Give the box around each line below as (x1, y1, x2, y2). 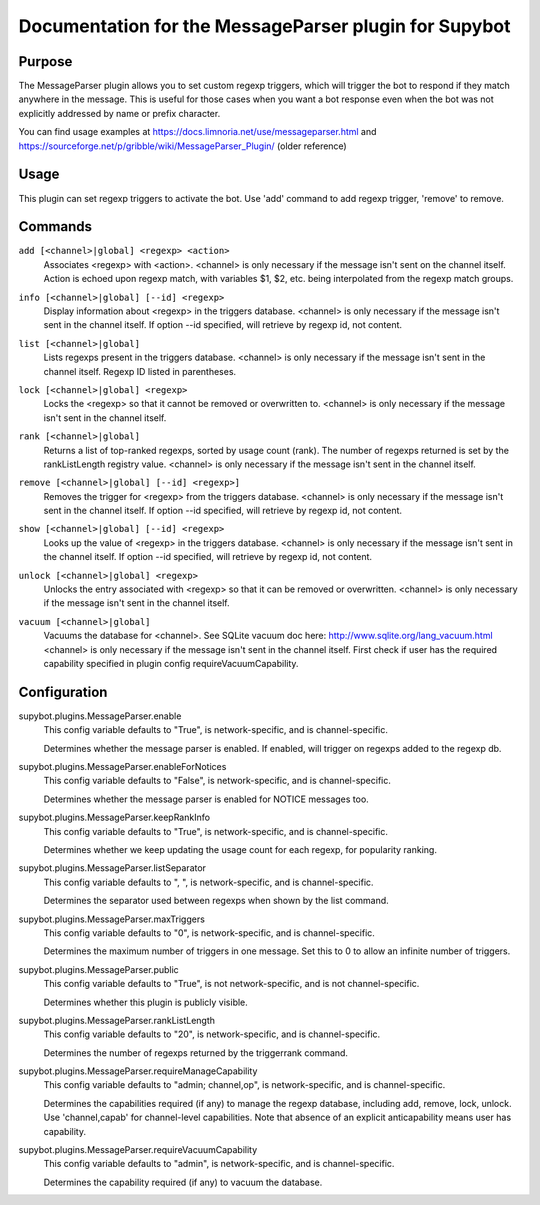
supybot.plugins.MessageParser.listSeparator (18, 862, 207, 874)
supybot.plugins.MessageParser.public (18, 963, 179, 975)
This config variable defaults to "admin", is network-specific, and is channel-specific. (43, 1158, 395, 1170)
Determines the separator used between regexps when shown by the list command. (43, 895, 389, 907)
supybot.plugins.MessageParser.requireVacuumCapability (18, 1144, 258, 1156)
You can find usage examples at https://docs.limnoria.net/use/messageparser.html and (18, 126, 377, 138)
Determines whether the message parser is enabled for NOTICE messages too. (43, 793, 369, 805)
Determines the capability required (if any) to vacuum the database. (43, 1176, 323, 1188)
